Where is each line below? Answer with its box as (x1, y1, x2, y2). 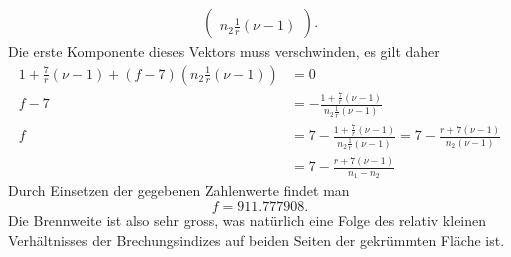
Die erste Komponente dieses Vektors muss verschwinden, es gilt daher (8, 41, 440, 62)
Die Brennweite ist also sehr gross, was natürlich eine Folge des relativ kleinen (8, 210, 487, 231)
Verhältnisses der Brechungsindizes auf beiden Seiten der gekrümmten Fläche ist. (8, 229, 505, 250)
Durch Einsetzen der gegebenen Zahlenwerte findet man (8, 180, 350, 201)
